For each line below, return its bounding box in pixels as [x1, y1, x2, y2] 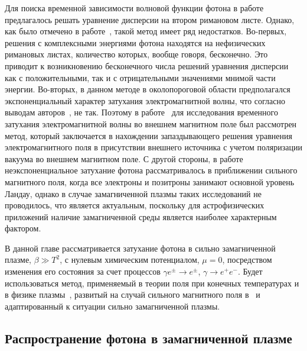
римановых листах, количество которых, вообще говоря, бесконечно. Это [5, 48, 268, 60]
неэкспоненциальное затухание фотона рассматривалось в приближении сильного [5, 164, 298, 176]
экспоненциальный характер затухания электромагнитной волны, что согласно [5, 94, 286, 107]
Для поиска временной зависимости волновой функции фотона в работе [5, 2, 264, 14]
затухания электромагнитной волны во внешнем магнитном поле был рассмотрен [5, 117, 297, 130]
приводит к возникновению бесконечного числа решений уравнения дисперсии [5, 59, 289, 72]
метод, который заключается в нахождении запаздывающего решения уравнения [5, 129, 292, 141]
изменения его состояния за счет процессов [5, 265, 161, 278]
